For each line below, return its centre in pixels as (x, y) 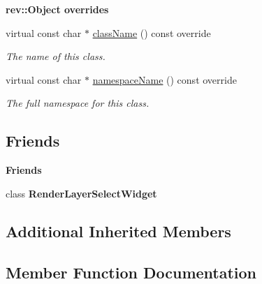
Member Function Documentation (131, 272)
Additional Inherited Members (118, 231)
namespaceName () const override (165, 79)
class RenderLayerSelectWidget (81, 193)
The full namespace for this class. (78, 103)
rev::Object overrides (57, 9)
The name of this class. (56, 56)
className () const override (152, 32)
